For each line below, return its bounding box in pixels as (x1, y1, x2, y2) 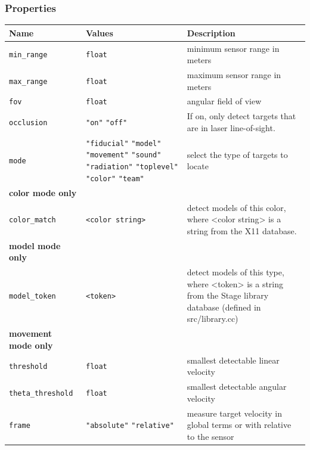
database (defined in (187, 300, 261, 313)
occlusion (9, 119, 48, 128)
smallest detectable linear (187, 353, 280, 366)
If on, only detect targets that (187, 110, 296, 122)
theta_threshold (9, 389, 73, 398)
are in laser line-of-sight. (187, 121, 275, 134)
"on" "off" (85, 119, 128, 128)
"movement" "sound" (85, 151, 162, 160)
